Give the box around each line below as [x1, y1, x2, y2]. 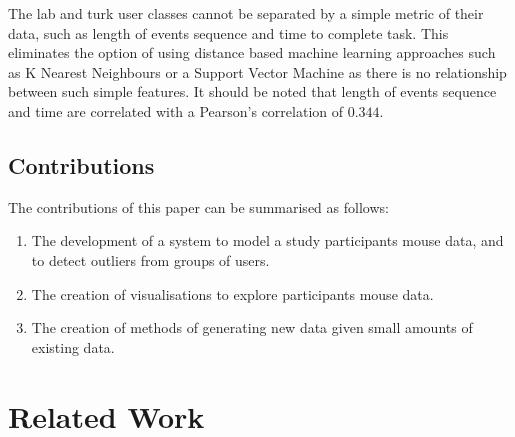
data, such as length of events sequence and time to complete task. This [8, 22, 449, 43]
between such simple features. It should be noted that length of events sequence [8, 81, 497, 102]
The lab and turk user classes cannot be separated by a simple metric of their [8, 3, 484, 23]
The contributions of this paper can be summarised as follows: [8, 196, 389, 217]
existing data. [31, 336, 115, 357]
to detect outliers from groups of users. [31, 249, 270, 270]
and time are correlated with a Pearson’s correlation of [8, 100, 344, 121]
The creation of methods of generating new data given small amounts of [31, 317, 473, 338]
